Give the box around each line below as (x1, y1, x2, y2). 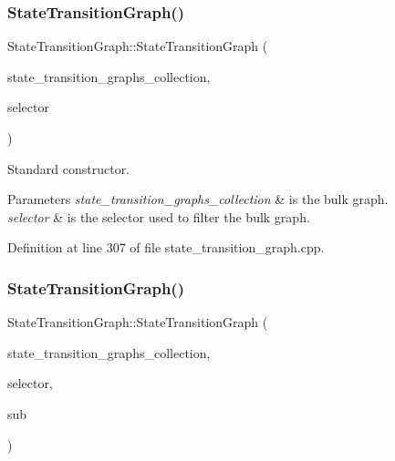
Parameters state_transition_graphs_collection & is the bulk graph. (7, 190, 389, 209)
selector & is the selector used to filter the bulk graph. (7, 207, 310, 226)
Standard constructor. (7, 159, 130, 178)
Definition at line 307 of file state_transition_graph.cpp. (7, 238, 325, 257)
